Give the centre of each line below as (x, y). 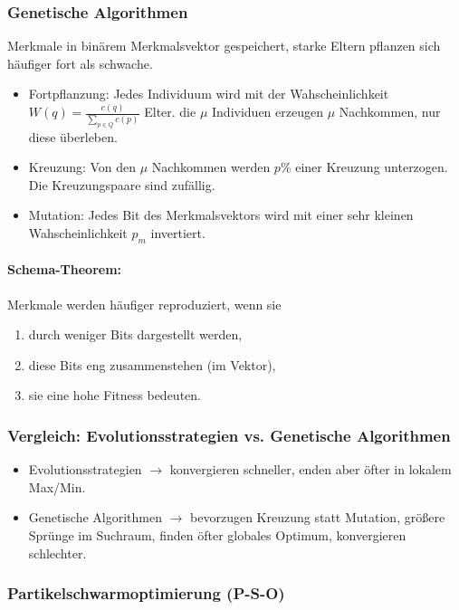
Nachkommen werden (211, 167)
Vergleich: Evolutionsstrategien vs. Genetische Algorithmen (229, 435)
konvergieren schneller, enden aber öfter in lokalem (311, 469)
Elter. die (170, 112)
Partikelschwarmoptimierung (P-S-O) (146, 593)
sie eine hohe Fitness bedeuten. (115, 395)
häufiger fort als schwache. (80, 63)
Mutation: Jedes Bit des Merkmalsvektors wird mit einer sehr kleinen (221, 215)
